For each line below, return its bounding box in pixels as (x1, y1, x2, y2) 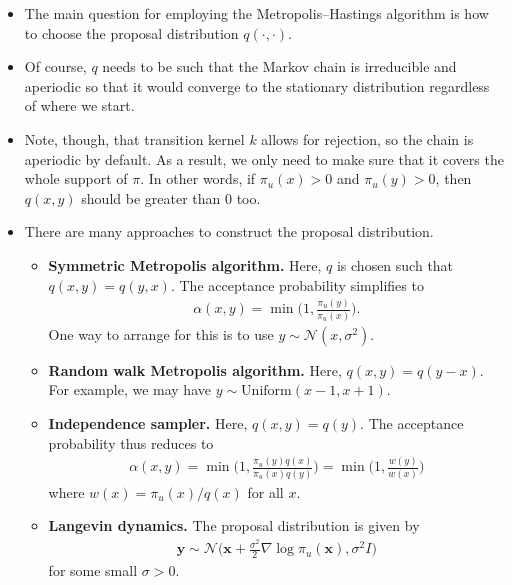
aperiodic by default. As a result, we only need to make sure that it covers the (24, 148, 504, 169)
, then (435, 168, 472, 189)
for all (247, 481, 284, 502)
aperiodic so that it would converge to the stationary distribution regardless (24, 75, 490, 96)
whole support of (24, 168, 128, 189)
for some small (48, 559, 138, 580)
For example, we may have (48, 379, 211, 400)
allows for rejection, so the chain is (261, 128, 474, 149)
